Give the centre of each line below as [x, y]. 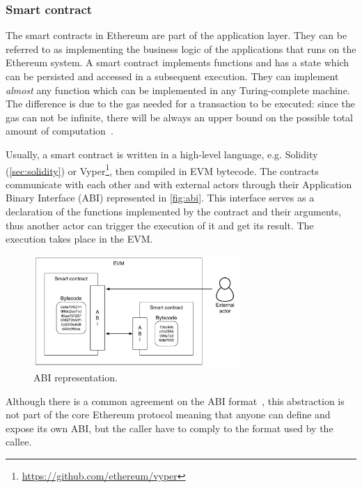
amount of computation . [60, 131]
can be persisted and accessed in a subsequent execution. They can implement [172, 76]
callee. [19, 442]
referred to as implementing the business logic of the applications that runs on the [181, 48]
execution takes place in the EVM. [79, 239]
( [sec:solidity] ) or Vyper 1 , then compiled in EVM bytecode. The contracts [162, 169]
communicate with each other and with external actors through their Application [179, 184]
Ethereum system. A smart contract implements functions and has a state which [178, 62]
